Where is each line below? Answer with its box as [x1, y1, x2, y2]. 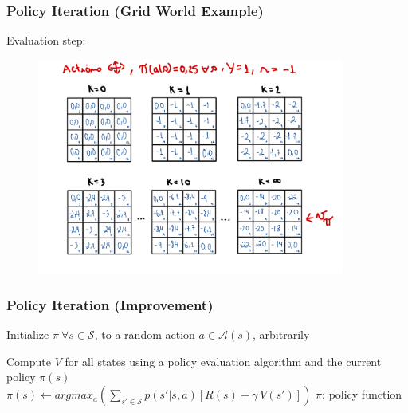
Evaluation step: [6, 32, 86, 49]
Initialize [6, 326, 49, 343]
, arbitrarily [253, 326, 310, 343]
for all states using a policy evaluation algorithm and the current [65, 352, 382, 369]
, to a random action [94, 326, 195, 343]
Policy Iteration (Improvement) [6, 295, 214, 314]
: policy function [322, 386, 402, 403]
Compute [6, 352, 51, 369]
